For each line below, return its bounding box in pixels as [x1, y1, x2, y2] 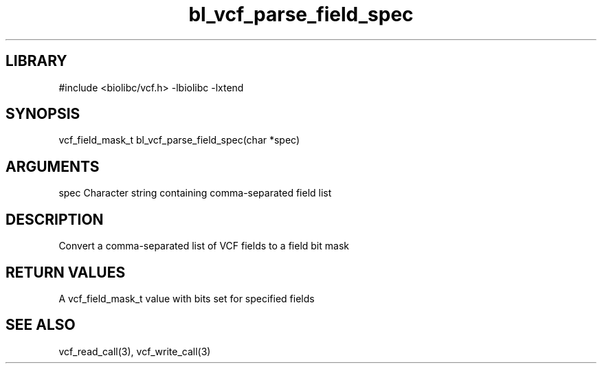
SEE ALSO [5, 316, 76, 334]
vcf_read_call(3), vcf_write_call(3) [58, 345, 211, 357]
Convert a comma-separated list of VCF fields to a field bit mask [58, 240, 349, 252]
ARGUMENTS [5, 157, 100, 175]
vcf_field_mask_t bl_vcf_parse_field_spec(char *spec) [58, 134, 300, 146]
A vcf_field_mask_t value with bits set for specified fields [58, 292, 315, 304]
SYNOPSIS [5, 105, 80, 123]
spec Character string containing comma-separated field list [58, 187, 332, 199]
